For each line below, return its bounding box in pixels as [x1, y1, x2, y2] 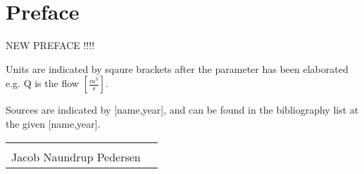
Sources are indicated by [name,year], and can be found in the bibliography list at [6, 102, 359, 117]
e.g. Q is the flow [6, 76, 79, 91]
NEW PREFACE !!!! [6, 38, 95, 53]
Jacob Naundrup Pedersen [11, 148, 141, 165]
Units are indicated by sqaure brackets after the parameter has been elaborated [6, 61, 349, 76]
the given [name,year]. [6, 116, 101, 130]
